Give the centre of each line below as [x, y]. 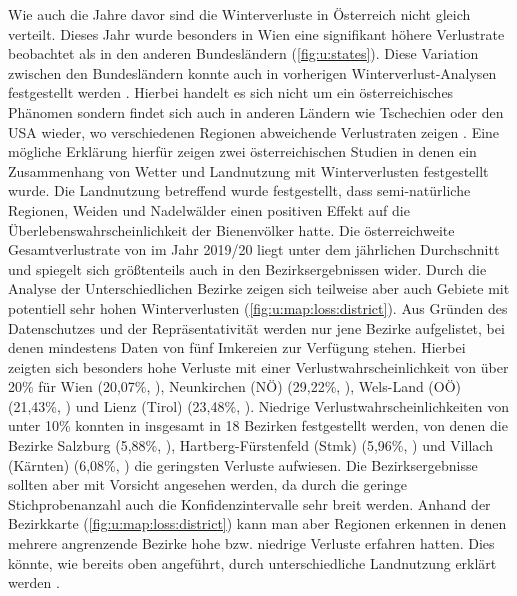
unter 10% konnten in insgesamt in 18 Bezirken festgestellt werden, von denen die [258, 425]
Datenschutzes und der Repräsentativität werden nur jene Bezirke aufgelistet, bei [256, 327]
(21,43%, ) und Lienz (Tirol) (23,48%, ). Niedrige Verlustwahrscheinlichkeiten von [259, 405]
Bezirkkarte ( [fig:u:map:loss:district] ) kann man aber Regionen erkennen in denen [257, 523]
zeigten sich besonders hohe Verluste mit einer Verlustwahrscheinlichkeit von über [258, 366]
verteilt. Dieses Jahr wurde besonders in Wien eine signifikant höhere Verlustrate [256, 33]
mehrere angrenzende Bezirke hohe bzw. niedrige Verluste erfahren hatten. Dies [251, 543]
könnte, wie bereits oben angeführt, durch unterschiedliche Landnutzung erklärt [252, 562]
